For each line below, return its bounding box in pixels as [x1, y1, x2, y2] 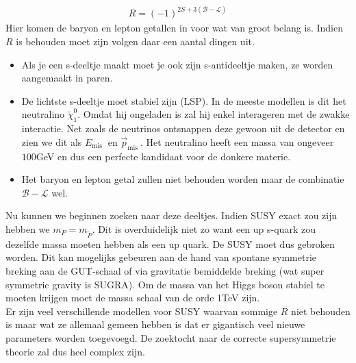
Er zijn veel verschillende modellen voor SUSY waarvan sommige [5, 303, 278, 318]
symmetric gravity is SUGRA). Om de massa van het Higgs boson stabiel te [5, 277, 325, 291]
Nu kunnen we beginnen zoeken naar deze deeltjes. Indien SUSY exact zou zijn [5, 208, 338, 223]
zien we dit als [21, 134, 82, 149]
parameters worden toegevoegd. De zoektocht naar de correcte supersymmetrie [5, 330, 336, 345]
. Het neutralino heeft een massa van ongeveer [140, 134, 334, 149]
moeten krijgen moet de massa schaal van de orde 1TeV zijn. [5, 290, 260, 305]
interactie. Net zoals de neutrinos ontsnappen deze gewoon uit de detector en [21, 121, 345, 136]
